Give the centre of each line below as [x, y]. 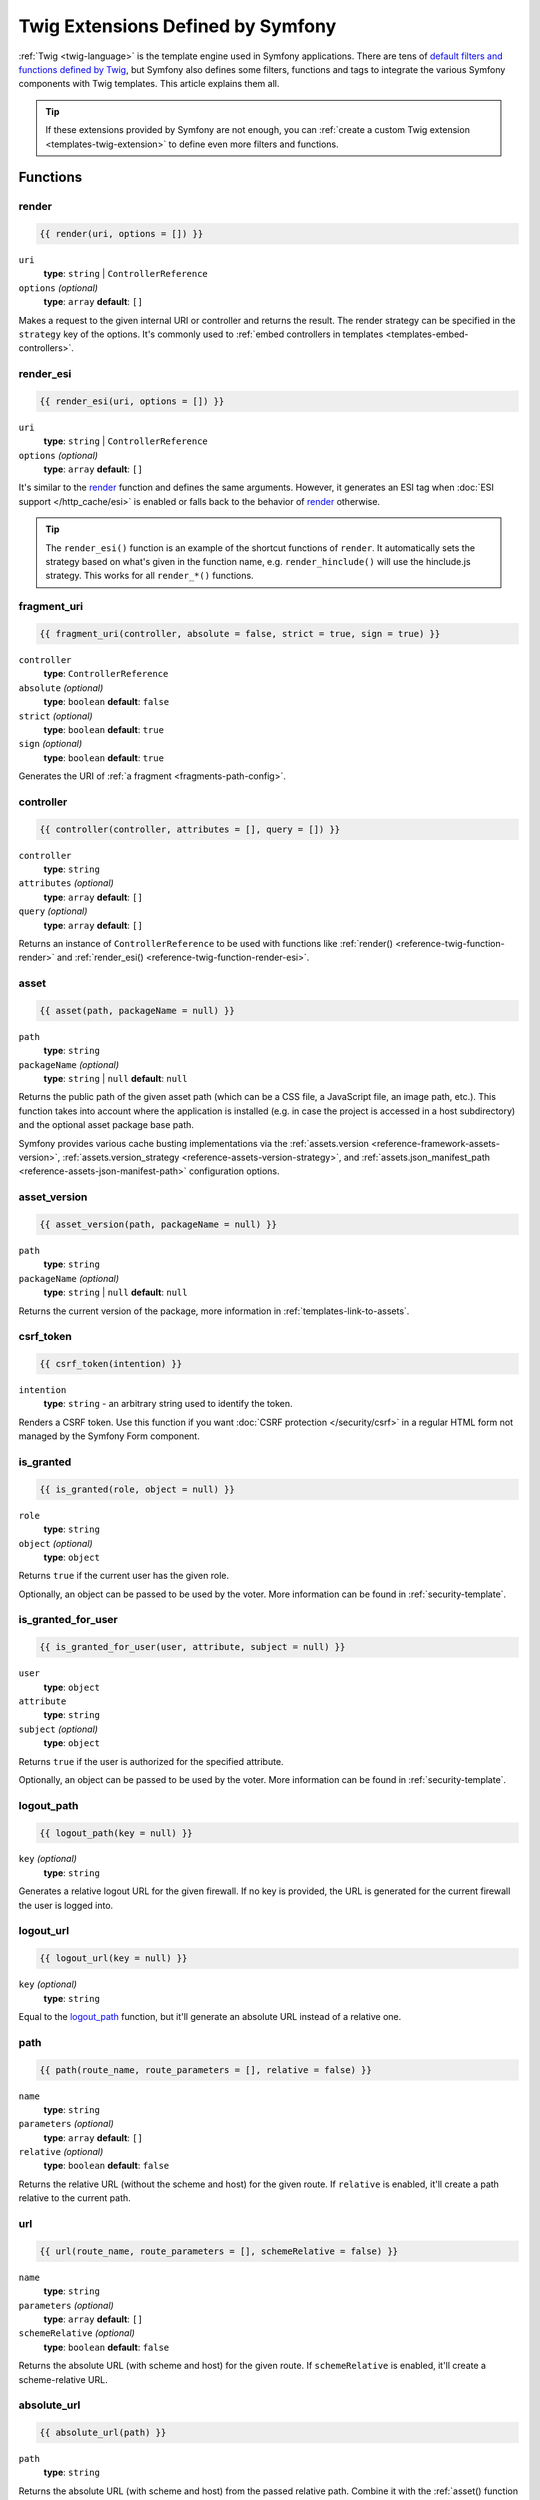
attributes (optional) [66, 883]
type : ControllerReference [106, 674]
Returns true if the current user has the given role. [124, 1576]
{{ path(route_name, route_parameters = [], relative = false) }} [205, 2069]
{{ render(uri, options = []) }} [121, 234]
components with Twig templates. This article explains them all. [149, 84]
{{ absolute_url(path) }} [103, 2433]
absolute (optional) [61, 687]
